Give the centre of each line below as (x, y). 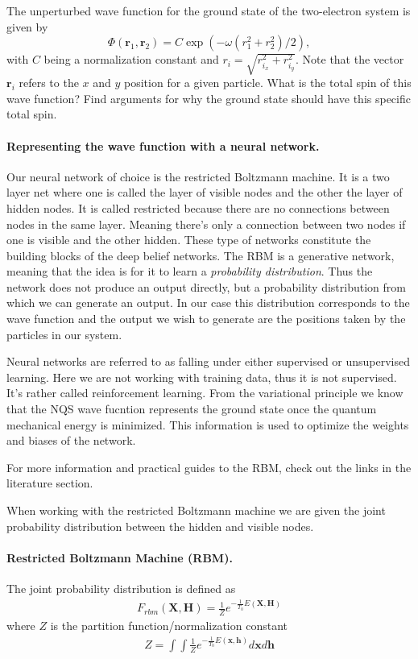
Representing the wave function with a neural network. (163, 145)
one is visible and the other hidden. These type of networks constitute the (189, 240)
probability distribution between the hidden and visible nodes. (160, 526)
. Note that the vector (350, 59)
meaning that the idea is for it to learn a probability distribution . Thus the (190, 271)
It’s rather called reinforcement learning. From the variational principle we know (205, 393)
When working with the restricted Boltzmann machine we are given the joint (196, 510)
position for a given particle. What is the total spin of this (268, 83)
